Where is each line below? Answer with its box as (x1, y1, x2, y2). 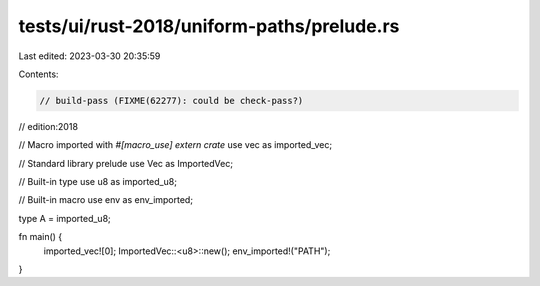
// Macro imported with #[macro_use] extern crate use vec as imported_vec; (18, 139, 333, 151)
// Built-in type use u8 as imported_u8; (18, 176, 177, 188)
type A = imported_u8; (18, 212, 112, 224)
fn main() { (18, 231, 63, 243)
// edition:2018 (18, 120, 79, 132)
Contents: (18, 68, 59, 80)
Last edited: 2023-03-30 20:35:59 (18, 50, 161, 62)
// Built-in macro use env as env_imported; (18, 194, 194, 206)
